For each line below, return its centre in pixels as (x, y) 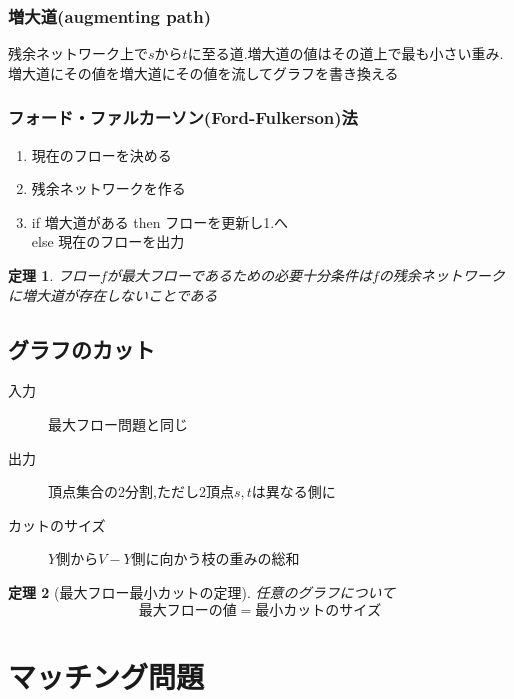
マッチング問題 (106, 675)
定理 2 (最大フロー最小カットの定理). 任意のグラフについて (202, 591)
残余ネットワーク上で (78, 53)
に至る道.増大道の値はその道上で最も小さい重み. (345, 53)
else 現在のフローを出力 (108, 241)
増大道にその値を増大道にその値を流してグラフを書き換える (203, 72)
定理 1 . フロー (54, 275)
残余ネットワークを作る (108, 188)
